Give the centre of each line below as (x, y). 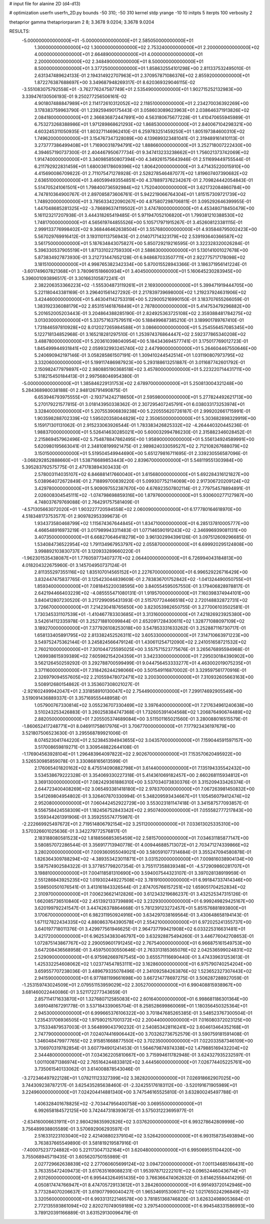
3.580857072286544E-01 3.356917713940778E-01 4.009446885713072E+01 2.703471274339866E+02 (142, 845)
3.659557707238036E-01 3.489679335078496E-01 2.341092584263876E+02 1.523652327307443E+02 (143, 971)
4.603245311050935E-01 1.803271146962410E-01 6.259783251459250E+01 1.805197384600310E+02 (139, 131)
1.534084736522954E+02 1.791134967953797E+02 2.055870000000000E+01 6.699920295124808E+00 (143, 544)
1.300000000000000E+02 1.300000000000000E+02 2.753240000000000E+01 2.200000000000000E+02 (147, 47)
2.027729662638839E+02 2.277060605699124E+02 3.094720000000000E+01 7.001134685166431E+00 (144, 1164)
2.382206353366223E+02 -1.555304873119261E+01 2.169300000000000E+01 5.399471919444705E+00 (143, 285)
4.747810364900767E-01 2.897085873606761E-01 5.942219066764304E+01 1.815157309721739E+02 (140, 194)
